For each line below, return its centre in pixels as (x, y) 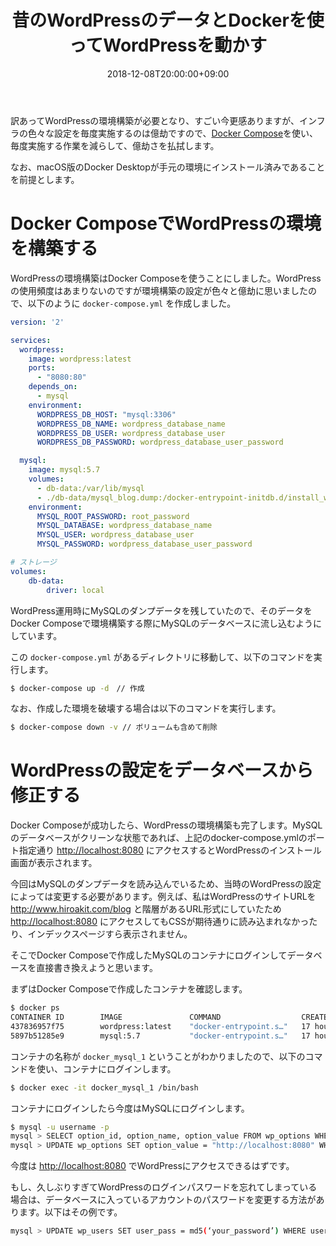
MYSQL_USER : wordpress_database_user (115, 535)
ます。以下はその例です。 (70, 1212)
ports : (42, 368)
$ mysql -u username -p (60, 1127)
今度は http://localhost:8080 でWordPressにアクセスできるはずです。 (152, 1166)
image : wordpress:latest (80, 359)
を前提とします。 (45, 179)
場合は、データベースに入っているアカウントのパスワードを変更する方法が (163, 1200)
